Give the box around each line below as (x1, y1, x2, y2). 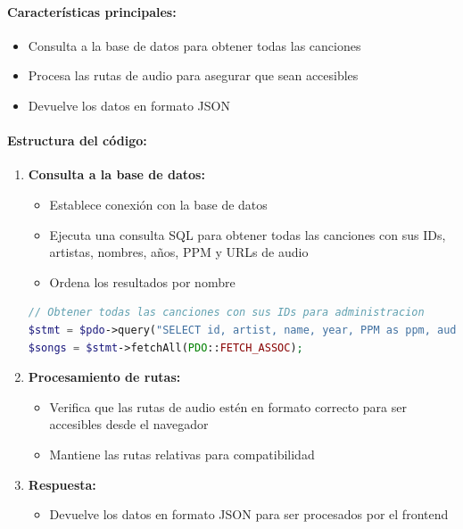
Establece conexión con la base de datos (49, 194, 268, 213)
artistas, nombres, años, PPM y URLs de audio (49, 243, 309, 261)
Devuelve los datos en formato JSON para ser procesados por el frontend (49, 505, 449, 524)
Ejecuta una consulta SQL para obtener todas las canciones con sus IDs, (49, 225, 446, 244)
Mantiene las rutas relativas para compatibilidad (49, 444, 315, 463)
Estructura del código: (7, 131, 147, 150)
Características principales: (7, 2, 177, 21)
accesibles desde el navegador (49, 415, 209, 434)
